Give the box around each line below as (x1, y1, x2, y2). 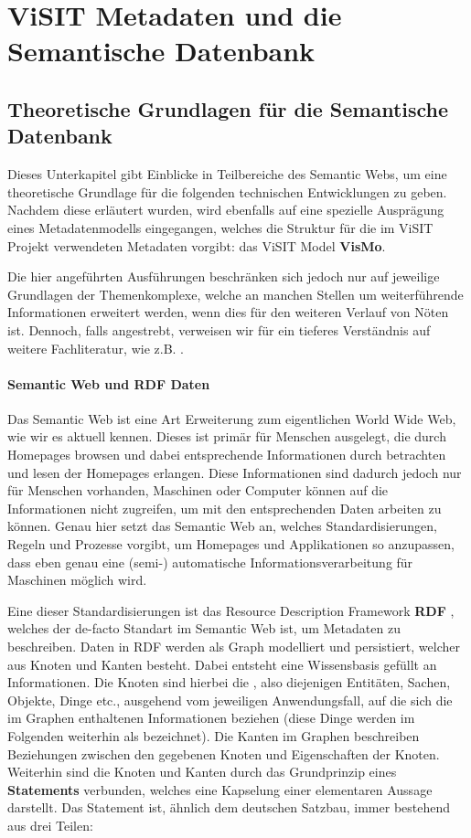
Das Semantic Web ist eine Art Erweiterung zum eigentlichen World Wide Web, (7, 408, 456, 428)
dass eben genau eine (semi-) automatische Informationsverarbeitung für (7, 552, 413, 571)
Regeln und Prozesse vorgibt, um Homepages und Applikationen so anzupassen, (7, 535, 455, 554)
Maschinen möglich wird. (7, 570, 147, 589)
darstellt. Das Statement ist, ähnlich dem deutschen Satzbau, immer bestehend (7, 798, 451, 817)
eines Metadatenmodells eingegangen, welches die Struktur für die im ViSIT (7, 217, 434, 237)
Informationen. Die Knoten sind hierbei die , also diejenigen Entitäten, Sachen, (7, 673, 451, 692)
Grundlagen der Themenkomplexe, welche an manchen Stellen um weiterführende (7, 284, 464, 303)
